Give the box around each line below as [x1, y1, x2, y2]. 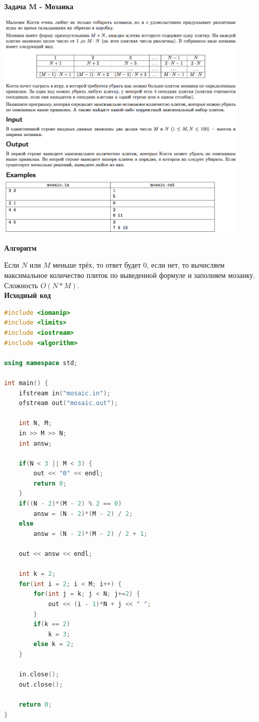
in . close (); [18, 671, 59, 678]
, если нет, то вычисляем [147, 259, 225, 270]
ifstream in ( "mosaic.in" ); [18, 389, 111, 397]
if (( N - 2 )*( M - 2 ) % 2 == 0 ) [18, 500, 122, 508]
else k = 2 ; [33, 640, 74, 648]
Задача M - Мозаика [4, 1, 74, 11]
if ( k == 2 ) [33, 620, 70, 628]
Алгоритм [4, 242, 37, 253]
